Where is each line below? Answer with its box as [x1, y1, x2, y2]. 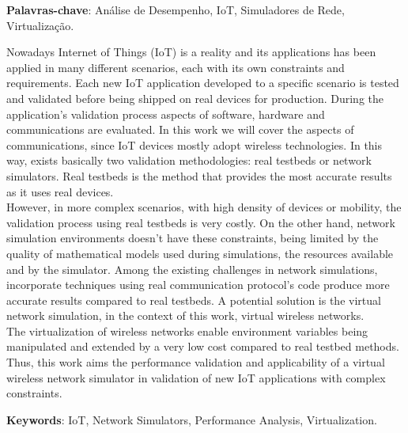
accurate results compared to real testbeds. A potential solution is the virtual [6, 291, 381, 308]
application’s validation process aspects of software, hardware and [6, 105, 325, 122]
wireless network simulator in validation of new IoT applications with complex [6, 369, 386, 386]
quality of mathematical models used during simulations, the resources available [6, 245, 394, 261]
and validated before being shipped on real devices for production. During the [6, 89, 384, 106]
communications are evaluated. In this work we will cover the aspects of [6, 121, 354, 138]
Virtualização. [6, 17, 74, 33]
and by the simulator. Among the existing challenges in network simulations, [6, 260, 378, 277]
